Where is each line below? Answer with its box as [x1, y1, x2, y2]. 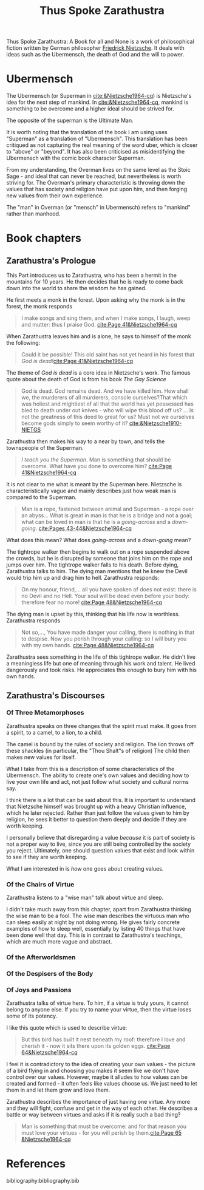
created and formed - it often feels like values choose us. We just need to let [6, 1080, 197, 1087]
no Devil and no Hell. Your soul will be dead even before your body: [21, 593, 190, 600]
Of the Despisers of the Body [6, 969, 93, 977]
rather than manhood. [6, 210, 61, 217]
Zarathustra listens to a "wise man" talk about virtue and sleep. [6, 894, 164, 902]
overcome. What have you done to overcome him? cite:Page [21, 463, 172, 470]
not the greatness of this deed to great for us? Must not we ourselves [21, 413, 195, 421]
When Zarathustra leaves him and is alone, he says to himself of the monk [6, 333, 191, 340]
